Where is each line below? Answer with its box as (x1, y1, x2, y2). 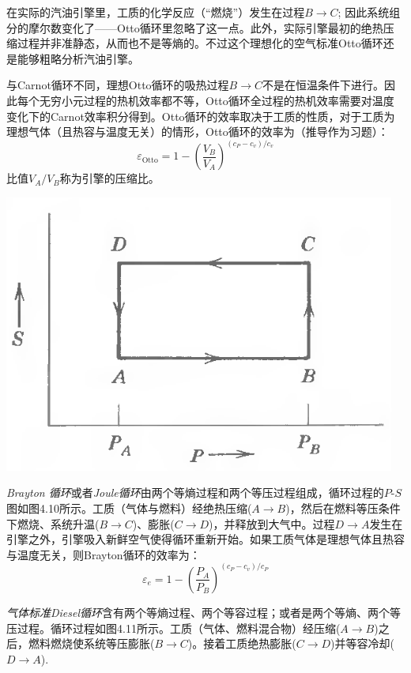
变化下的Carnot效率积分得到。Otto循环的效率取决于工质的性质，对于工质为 (6, 107, 395, 124)
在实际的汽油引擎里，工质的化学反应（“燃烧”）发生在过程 (6, 4, 305, 20)
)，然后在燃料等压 (285, 500, 379, 517)
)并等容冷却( (330, 635, 394, 652)
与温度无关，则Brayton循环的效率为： (6, 546, 201, 562)
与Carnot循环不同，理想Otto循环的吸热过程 (6, 77, 229, 93)
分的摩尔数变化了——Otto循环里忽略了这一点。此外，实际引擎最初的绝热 (6, 19, 383, 36)
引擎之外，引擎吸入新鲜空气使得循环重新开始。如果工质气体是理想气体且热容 (6, 531, 405, 547)
